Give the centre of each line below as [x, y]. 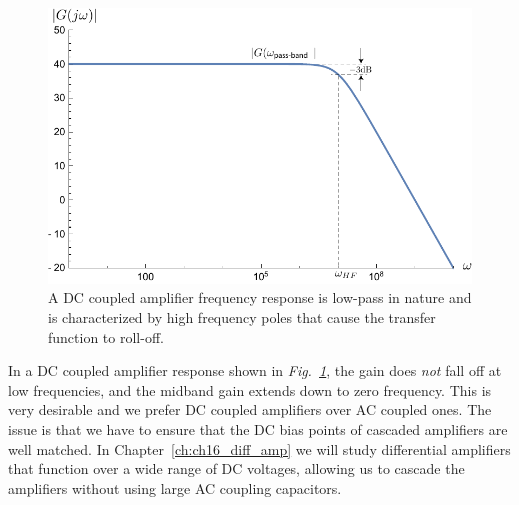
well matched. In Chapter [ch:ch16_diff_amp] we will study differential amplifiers [259, 448]
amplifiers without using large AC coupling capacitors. [175, 487]
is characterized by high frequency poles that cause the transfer [242, 317]
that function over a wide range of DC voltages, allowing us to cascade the [236, 468]
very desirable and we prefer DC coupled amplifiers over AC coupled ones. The [250, 409]
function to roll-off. [106, 336]
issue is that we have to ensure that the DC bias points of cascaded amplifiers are [258, 428]
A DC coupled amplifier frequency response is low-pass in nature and [260, 297]
